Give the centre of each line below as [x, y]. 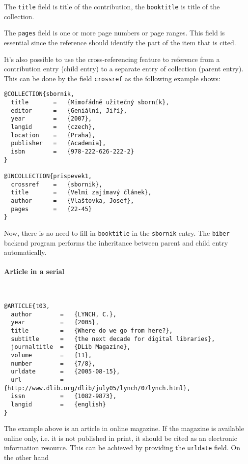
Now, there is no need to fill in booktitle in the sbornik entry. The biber [117, 232]
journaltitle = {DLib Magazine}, [71, 347]
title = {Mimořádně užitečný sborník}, [90, 102]
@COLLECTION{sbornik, [39, 94]
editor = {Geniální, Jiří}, [69, 110]
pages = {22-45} [51, 209]
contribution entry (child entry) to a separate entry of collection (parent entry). [124, 69]
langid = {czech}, [53, 127]
